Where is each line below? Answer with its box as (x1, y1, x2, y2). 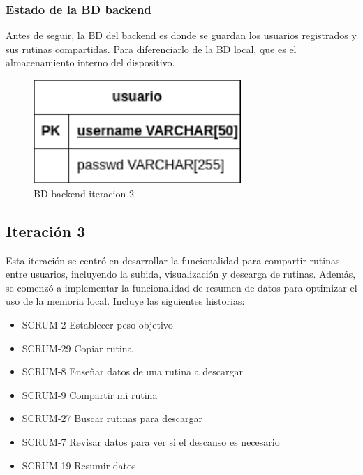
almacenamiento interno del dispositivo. (6, 55, 175, 70)
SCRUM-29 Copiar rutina (22, 340, 133, 355)
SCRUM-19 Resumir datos (22, 458, 136, 472)
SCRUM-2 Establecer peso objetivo (22, 317, 173, 331)
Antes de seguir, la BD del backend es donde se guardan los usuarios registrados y (6, 28, 357, 43)
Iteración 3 (6, 220, 86, 241)
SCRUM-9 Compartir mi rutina (22, 387, 158, 402)
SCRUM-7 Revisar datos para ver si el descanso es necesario (22, 434, 280, 448)
